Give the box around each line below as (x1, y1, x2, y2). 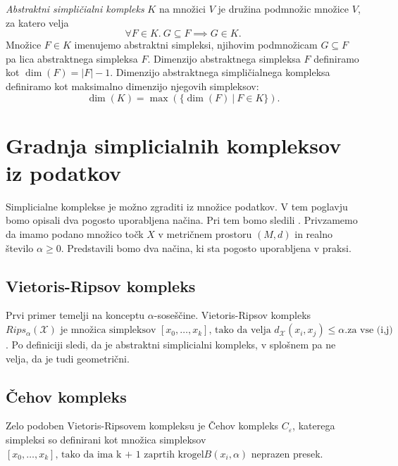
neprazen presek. (251, 446, 323, 460)
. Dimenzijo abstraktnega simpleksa (147, 51, 301, 65)
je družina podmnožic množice (218, 1, 349, 15)
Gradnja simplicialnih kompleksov (6, 130, 342, 159)
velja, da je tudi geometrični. (6, 351, 130, 365)
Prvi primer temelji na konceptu (6, 308, 145, 322)
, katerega (292, 418, 335, 433)
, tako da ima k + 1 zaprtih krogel (55, 449, 204, 460)
